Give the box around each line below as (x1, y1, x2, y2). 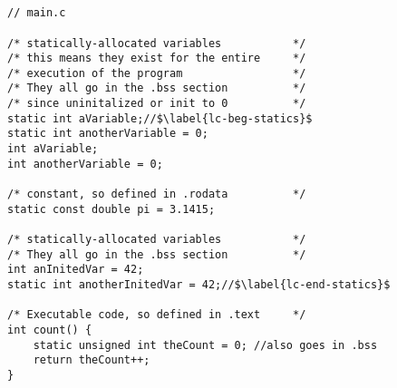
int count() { (7, 323, 92, 336)
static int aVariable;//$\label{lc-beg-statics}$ (7, 112, 313, 125)
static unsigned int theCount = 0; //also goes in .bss (33, 338, 378, 352)
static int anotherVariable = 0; (7, 127, 208, 141)
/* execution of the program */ (7, 66, 306, 80)
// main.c (7, 6, 66, 20)
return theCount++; (33, 354, 150, 367)
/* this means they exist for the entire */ (7, 52, 306, 65)
